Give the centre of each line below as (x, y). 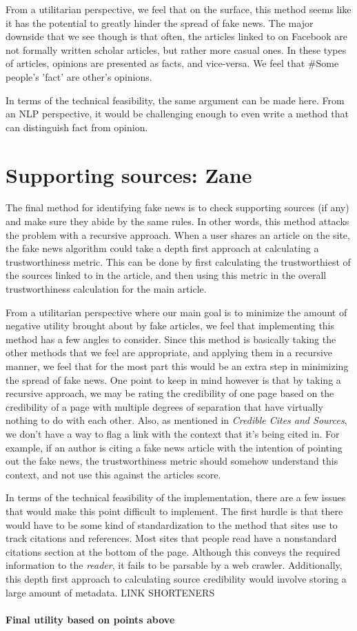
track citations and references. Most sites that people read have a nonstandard (171, 538)
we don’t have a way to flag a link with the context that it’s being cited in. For (173, 433)
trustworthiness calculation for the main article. (106, 289)
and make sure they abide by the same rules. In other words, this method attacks (177, 221)
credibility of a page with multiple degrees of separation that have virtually (164, 406)
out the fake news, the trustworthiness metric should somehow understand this (172, 461)
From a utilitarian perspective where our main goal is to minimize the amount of (176, 312)
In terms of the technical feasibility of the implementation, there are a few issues (176, 497)
